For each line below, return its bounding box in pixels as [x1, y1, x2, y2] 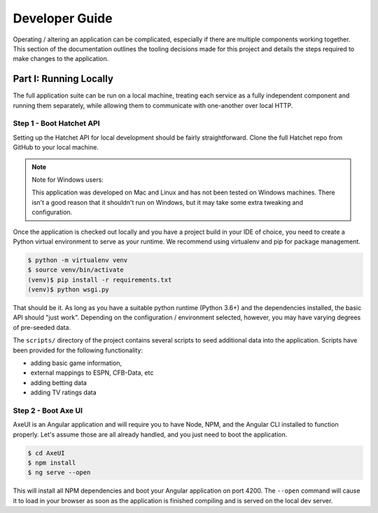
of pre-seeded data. [13, 323, 71, 331]
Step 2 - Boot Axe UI [13, 406, 83, 415]
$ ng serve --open [27, 469, 91, 477]
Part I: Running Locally [13, 73, 113, 85]
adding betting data [30, 378, 87, 387]
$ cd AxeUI [27, 449, 65, 457]
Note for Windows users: [31, 175, 104, 184]
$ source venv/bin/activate [27, 266, 124, 274]
